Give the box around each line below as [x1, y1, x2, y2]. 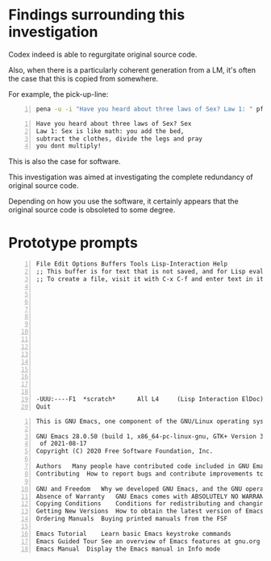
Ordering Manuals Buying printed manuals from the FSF [35, 515, 228, 523]
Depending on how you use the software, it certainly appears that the [8, 196, 240, 207]
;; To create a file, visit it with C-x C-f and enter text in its [35, 275, 268, 283]
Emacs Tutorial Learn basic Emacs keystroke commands [35, 530, 231, 538]
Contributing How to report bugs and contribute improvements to [35, 470, 265, 478]
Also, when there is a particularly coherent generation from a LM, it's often [8, 65, 256, 74]
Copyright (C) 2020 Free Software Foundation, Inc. [35, 447, 214, 455]
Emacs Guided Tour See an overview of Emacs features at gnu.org [35, 537, 261, 546]
